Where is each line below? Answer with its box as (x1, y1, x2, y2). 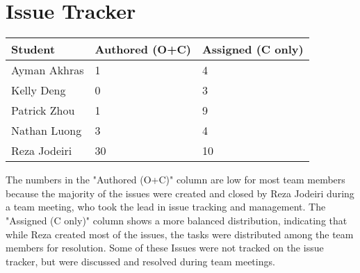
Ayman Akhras (11, 62, 84, 78)
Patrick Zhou (11, 102, 75, 119)
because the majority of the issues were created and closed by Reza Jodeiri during (6, 185, 354, 200)
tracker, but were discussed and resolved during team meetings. (6, 254, 275, 268)
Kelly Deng (11, 82, 66, 99)
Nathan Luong (11, 122, 82, 139)
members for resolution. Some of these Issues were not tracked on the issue (6, 240, 324, 255)
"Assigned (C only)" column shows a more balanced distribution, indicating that (6, 213, 347, 227)
